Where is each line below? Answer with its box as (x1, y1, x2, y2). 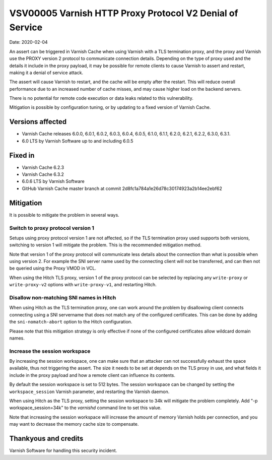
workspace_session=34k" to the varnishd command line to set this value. (9, 405, 162, 411)
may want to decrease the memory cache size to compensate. (9, 421, 139, 427)
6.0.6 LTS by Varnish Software (22, 178, 85, 184)
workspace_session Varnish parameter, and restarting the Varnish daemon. (9, 388, 170, 395)
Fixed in (9, 151, 35, 160)
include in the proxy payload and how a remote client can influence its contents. (9, 372, 176, 378)
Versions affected (9, 117, 67, 126)
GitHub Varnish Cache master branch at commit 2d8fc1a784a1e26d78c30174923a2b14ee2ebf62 (22, 185, 223, 191)
